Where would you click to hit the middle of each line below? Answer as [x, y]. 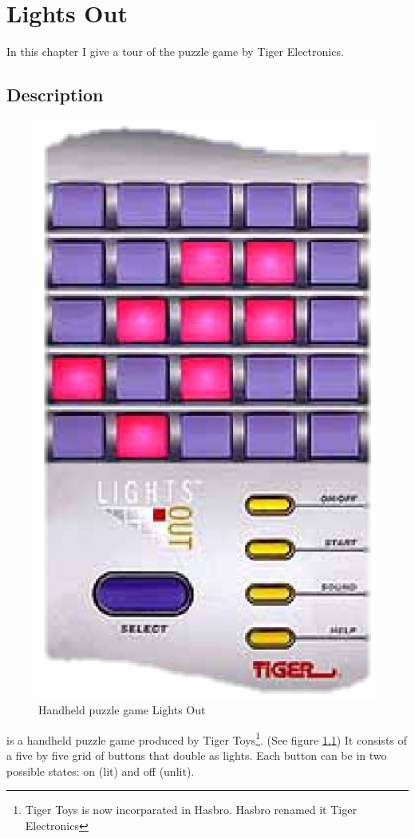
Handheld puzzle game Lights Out [122, 710]
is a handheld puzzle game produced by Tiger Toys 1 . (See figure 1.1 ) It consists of [207, 738]
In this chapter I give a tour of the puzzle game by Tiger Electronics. [175, 51]
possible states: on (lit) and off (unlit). [101, 771]
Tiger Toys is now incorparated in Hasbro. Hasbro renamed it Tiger [191, 810]
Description [55, 95]
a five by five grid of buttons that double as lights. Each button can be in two [197, 755]
